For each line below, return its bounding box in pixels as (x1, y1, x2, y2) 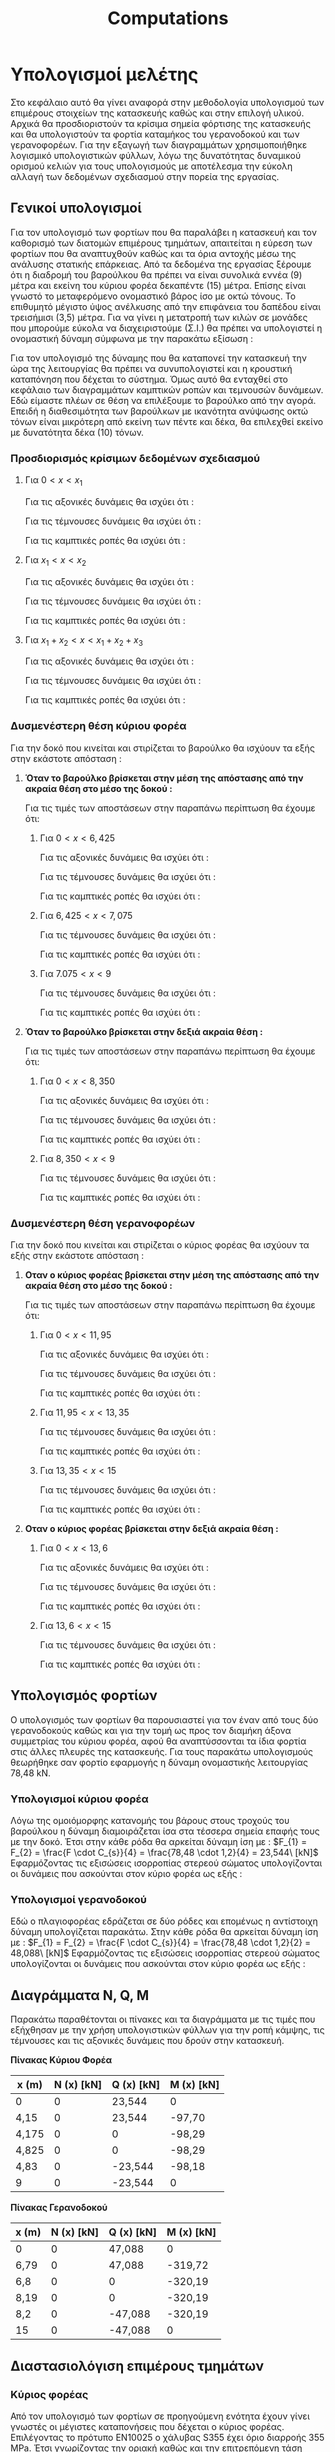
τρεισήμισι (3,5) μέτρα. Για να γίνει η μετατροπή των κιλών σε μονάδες (10, 311, 308, 323)
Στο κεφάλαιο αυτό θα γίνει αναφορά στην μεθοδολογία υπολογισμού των (10, 96, 325, 108)
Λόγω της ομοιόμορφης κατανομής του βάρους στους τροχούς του (10, 1815, 290, 1827)
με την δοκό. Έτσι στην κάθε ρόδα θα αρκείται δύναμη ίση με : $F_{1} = (10, 1836, 308, 1848)
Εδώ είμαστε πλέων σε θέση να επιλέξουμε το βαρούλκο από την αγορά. (10, 394, 317, 406)
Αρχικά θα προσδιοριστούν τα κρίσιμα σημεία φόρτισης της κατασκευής (10, 117, 312, 129)
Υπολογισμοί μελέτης (10, 63, 199, 86)
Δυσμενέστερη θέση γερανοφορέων (10, 1216, 196, 1230)
